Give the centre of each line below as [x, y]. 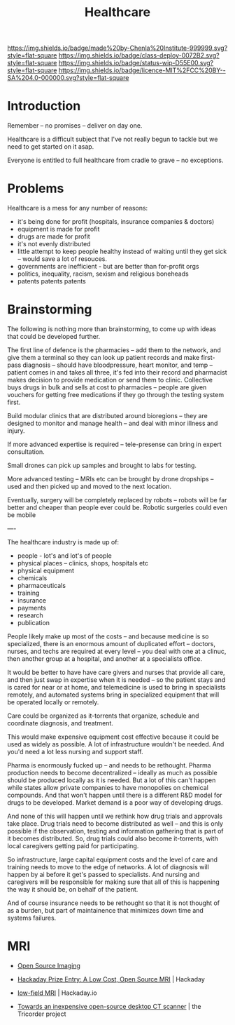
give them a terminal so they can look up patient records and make [104, 357]
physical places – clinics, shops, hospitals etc [83, 563]
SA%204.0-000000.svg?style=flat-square [68, 78]
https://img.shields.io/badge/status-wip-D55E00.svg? [136, 63]
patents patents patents [51, 281]
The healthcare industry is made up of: [63, 542]
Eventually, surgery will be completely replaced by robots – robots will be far [117, 500]
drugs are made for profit [54, 236]
